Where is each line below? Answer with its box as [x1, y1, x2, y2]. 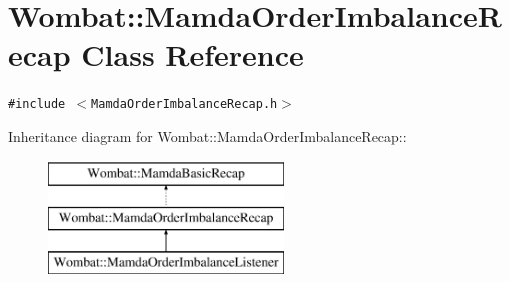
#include [8, 97, 66, 112]
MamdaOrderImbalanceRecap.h [91, 97, 278, 112]
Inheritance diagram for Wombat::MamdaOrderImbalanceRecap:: [8, 125, 407, 146]
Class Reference [81, 34, 304, 75]
